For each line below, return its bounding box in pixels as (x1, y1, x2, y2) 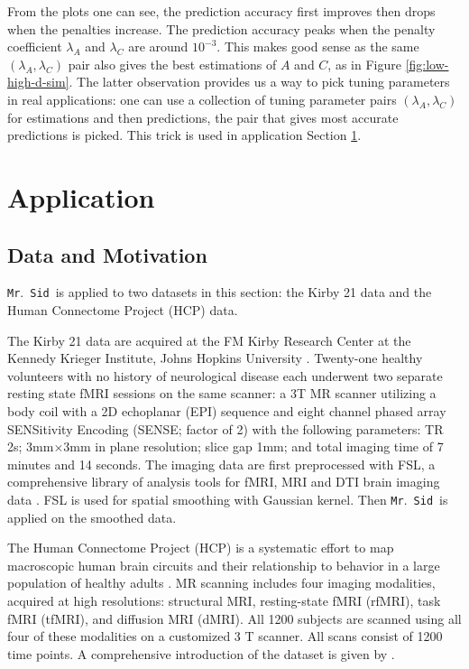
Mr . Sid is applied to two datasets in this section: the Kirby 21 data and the (7, 283, 432, 302)
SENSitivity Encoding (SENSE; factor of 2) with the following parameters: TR (7, 419, 444, 438)
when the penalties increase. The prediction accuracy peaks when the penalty (7, 19, 436, 38)
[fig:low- (405, 54, 449, 73)
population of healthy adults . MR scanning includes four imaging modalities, (7, 573, 436, 592)
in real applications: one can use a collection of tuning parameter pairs (7, 89, 397, 108)
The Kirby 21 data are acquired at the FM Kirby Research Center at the (7, 330, 411, 349)
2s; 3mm (7, 437, 54, 456)
